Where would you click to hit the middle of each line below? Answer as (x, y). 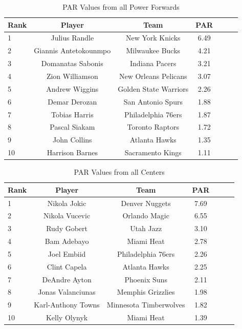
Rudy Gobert (67, 228)
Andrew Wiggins (72, 88)
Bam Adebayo (67, 241)
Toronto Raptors (153, 127)
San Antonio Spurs (153, 101)
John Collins (72, 140)
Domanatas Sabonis (72, 63)
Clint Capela (67, 266)
